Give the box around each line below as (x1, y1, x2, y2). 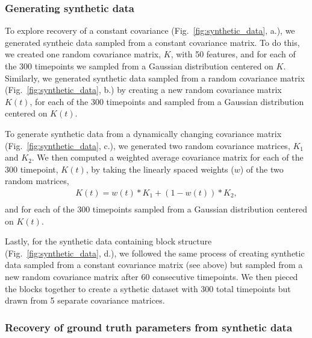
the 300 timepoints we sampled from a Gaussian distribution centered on (5, 60, 273, 72)
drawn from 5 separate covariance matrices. (5, 294, 165, 307)
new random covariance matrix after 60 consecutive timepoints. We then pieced (5, 270, 298, 282)
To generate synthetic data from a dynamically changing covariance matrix (5, 127, 282, 139)
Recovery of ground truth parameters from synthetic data (5, 319, 293, 334)
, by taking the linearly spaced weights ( (86, 162, 234, 175)
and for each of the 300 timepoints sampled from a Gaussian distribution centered (5, 203, 307, 215)
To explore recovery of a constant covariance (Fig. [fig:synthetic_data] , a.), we (5, 24, 295, 37)
